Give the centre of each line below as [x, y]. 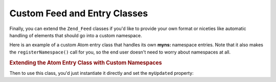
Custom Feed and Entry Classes [79, 13]
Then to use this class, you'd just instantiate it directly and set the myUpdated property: [101, 73]
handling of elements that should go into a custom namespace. [76, 35]
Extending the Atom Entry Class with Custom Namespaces [86, 63]
